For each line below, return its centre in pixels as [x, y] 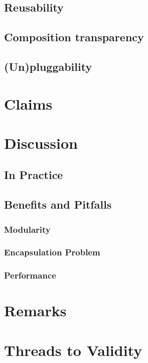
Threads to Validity [73, 350]
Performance [30, 275]
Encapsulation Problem [52, 252]
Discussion [41, 143]
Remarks [35, 310]
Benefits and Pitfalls [58, 204]
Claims [28, 103]
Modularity [27, 229]
